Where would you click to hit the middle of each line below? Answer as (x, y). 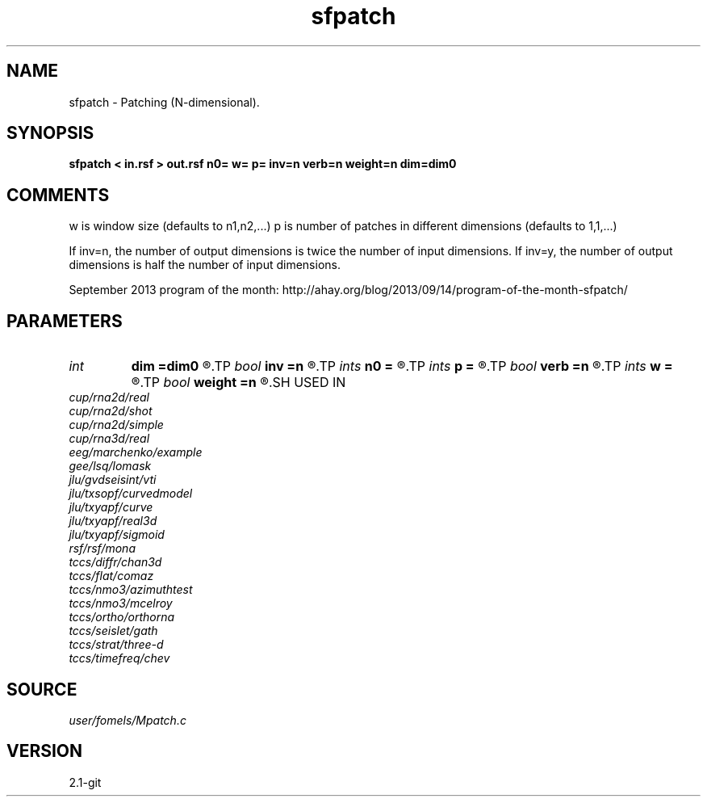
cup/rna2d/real (109, 397)
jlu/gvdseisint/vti (113, 480)
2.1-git (85, 782)
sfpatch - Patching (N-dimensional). (164, 102)
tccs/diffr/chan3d (115, 562)
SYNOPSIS (50, 133)
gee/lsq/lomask (110, 466)
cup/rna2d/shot (111, 411)
